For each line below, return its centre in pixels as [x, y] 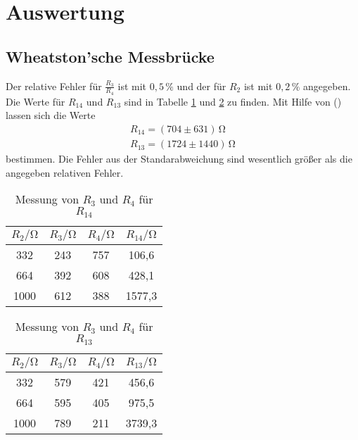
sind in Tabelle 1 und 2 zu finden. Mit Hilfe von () [233, 101]
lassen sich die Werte [51, 115]
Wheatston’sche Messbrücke [110, 56]
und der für [202, 86]
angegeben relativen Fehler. [65, 172]
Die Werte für [36, 101]
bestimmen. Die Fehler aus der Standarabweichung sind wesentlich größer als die [179, 159]
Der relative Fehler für [54, 86]
